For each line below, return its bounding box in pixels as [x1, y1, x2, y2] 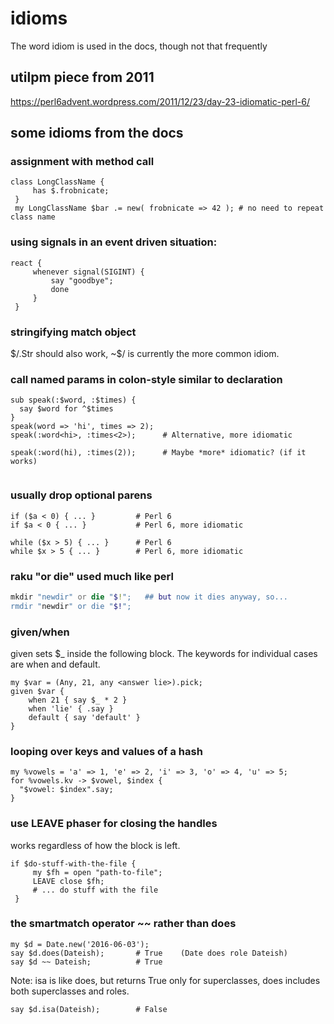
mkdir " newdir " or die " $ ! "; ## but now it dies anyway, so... [10, 592, 288, 602]
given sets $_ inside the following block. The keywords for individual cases [10, 647, 318, 659]
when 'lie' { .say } [28, 703, 114, 714]
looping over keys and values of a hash [10, 744, 203, 758]
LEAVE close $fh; [32, 876, 105, 886]
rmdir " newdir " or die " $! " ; [10, 601, 132, 611]
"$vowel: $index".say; [19, 785, 114, 795]
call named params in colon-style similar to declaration [10, 372, 283, 386]
